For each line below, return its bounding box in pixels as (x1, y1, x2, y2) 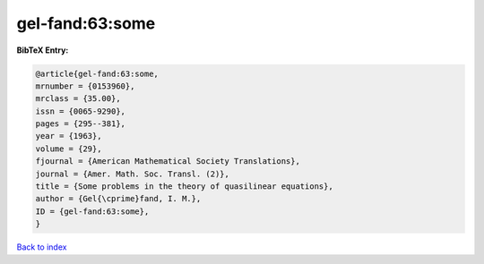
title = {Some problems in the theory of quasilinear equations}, (35, 182, 333, 192)
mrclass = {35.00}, (35, 94, 121, 104)
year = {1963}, (35, 131, 102, 141)
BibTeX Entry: (16, 45, 69, 55)
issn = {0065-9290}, (35, 106, 125, 116)
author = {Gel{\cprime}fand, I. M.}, (35, 193, 202, 204)
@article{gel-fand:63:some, (35, 68, 159, 79)
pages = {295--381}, (35, 119, 125, 129)
